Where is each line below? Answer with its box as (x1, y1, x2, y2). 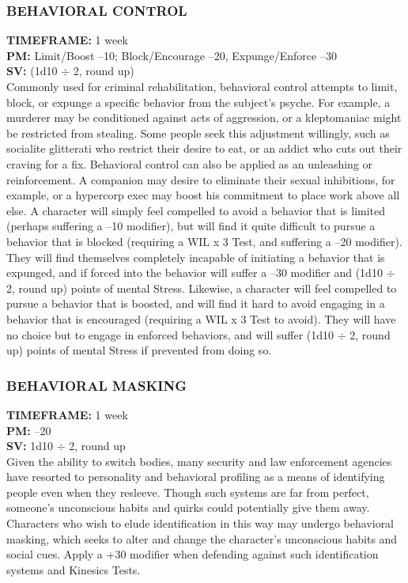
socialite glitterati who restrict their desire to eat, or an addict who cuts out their (6, 140, 402, 157)
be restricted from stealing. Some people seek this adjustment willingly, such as (6, 124, 390, 141)
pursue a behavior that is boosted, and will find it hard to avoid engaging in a (6, 295, 385, 312)
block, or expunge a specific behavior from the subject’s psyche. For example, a (6, 93, 391, 110)
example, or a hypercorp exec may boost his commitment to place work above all (6, 187, 400, 203)
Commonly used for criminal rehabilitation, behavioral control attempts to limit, (6, 78, 398, 94)
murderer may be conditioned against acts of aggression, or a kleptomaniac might (6, 109, 402, 126)
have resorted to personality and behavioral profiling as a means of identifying (6, 468, 385, 485)
